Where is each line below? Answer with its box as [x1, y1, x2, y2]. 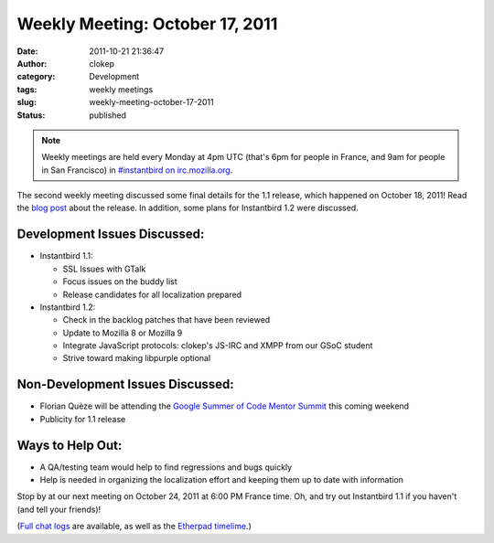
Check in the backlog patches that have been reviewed [62, 314, 271, 325]
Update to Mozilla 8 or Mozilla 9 [62, 327, 183, 338]
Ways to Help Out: [16, 437, 123, 452]
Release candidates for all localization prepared [62, 289, 242, 300]
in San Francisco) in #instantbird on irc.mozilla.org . [41, 165, 233, 176]
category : [16, 71, 56, 82]
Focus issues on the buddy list [62, 276, 177, 287]
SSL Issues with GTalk [62, 263, 146, 274]
